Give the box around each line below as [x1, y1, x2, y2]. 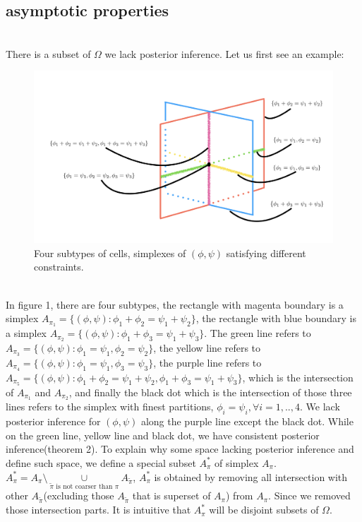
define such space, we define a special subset [6, 455, 196, 470]
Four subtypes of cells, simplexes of [34, 245, 186, 260]
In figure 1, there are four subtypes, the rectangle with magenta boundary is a [6, 297, 344, 312]
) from [225, 488, 253, 503]
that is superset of [132, 488, 211, 503]
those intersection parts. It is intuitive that [6, 502, 191, 517]
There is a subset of [6, 46, 91, 61]
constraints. [34, 259, 84, 274]
